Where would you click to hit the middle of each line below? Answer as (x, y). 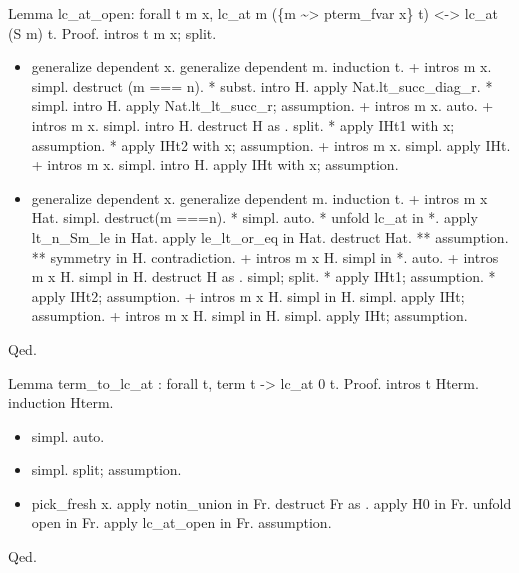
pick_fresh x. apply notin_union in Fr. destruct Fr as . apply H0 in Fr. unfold (271, 502)
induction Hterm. (61, 402)
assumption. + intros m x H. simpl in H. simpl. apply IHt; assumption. (249, 315)
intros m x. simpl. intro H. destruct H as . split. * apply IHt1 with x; (243, 124)
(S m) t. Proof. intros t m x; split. (112, 32)
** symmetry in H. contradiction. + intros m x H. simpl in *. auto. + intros (265, 256)
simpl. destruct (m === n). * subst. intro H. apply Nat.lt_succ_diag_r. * (262, 85)
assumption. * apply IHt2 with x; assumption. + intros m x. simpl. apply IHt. (271, 144)
